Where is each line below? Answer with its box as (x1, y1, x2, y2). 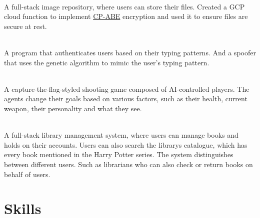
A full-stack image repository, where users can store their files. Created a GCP (4, 1, 245, 11)
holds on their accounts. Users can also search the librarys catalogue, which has (4, 139, 247, 150)
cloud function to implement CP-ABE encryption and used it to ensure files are (4, 11, 248, 21)
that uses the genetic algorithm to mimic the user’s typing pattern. (4, 57, 209, 67)
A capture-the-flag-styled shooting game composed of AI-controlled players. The (4, 83, 249, 94)
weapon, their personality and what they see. (4, 103, 142, 113)
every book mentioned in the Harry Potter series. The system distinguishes (4, 149, 233, 160)
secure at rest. (4, 20, 47, 31)
